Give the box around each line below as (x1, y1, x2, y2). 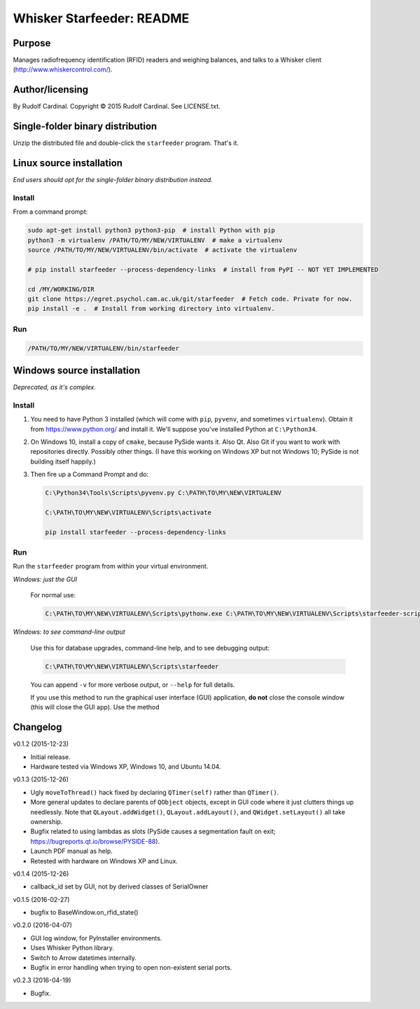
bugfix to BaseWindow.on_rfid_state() (30, 908, 139, 917)
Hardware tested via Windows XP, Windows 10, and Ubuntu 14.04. (30, 763, 221, 771)
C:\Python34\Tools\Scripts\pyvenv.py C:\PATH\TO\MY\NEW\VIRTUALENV (45, 489, 282, 497)
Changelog (13, 721, 62, 733)
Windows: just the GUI (13, 575, 78, 583)
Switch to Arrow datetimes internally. (30, 953, 136, 962)
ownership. (30, 817, 63, 826)
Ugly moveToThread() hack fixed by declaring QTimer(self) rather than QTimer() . (30, 788, 279, 796)
